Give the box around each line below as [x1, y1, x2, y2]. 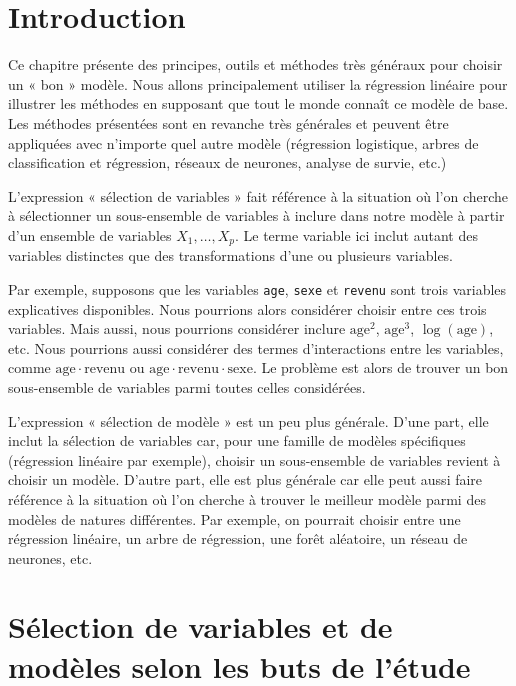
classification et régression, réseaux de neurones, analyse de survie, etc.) [8, 152, 447, 173]
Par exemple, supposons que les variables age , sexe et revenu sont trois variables [8, 278, 507, 299]
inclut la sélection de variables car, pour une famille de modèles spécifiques [8, 430, 466, 451]
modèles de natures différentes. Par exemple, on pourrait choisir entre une [8, 508, 461, 529]
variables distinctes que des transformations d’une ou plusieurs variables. [8, 245, 454, 266]
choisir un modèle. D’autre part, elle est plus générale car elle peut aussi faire [8, 469, 483, 490]
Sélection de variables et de [8, 606, 393, 647]
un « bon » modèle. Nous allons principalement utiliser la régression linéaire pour [8, 73, 508, 94]
